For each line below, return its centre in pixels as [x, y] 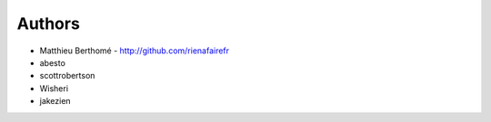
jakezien [55, 101]
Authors [49, 23]
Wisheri [54, 88]
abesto [52, 62]
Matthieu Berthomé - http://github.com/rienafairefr [135, 51]
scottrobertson [67, 76]
